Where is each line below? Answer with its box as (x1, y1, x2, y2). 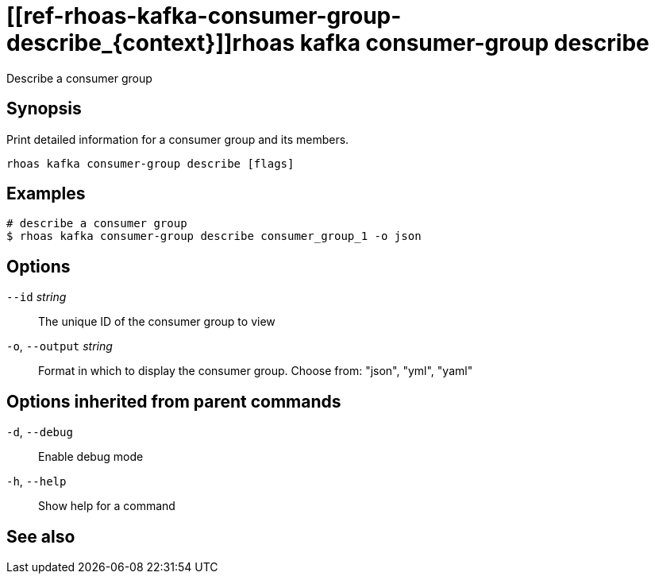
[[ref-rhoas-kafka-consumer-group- (6, 2, 402, 29)
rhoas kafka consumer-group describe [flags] (6, 157, 295, 170)
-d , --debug (6, 425, 73, 439)
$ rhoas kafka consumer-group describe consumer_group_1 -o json (6, 230, 422, 243)
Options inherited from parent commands (6, 391, 341, 412)
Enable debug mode (38, 450, 144, 464)
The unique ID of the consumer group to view (38, 315, 275, 329)
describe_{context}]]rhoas (6, 29, 295, 56)
